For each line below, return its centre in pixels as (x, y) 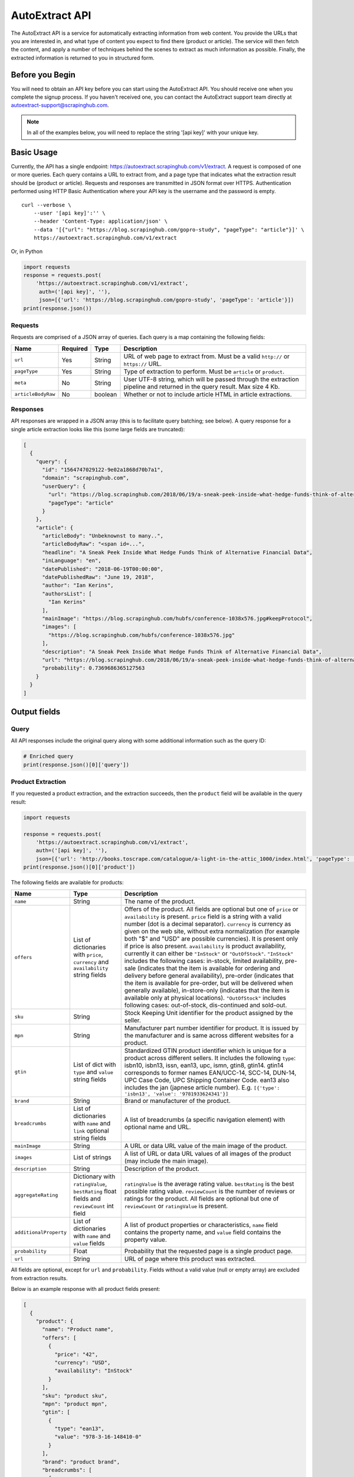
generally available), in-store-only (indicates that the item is (207, 991)
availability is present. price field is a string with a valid (203, 917)
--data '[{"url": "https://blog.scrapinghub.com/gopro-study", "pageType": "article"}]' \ (169, 230)
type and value (93, 1072)
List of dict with (95, 1065)
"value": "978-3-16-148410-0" (98, 1437)
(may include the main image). (166, 1161)
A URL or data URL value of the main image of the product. (206, 1146)
